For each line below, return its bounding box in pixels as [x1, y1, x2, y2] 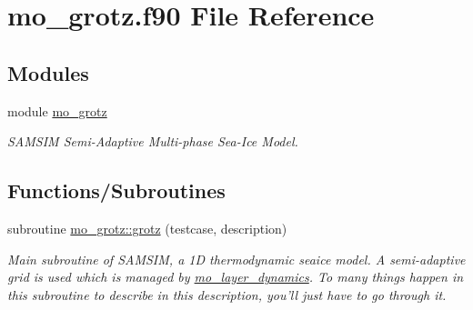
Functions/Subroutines [7, 176, 226, 205]
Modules [7, 58, 89, 86]
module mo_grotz [7, 101, 107, 120]
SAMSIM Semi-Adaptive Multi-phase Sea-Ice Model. [7, 132, 298, 151]
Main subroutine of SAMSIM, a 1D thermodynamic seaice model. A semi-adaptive [7, 249, 466, 268]
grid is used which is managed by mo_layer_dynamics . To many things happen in [7, 267, 464, 286]
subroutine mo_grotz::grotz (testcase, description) [7, 218, 287, 237]
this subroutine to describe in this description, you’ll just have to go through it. [7, 285, 447, 304]
